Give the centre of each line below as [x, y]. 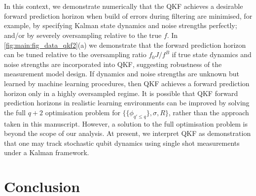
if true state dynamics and [212, 54]
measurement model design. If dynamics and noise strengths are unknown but [122, 74]
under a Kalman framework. [47, 152]
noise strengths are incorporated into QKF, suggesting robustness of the [113, 64]
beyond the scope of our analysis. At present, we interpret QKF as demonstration [128, 133]
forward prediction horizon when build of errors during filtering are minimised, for [128, 16]
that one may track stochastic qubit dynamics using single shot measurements [122, 143]
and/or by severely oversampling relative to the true [83, 35]
